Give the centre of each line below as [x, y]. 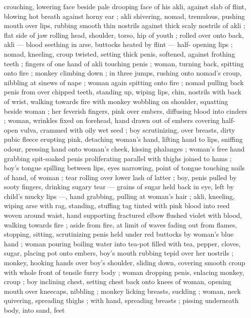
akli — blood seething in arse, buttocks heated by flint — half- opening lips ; [118, 44]
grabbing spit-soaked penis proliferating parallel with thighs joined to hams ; [118, 158]
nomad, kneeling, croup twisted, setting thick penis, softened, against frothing [119, 53]
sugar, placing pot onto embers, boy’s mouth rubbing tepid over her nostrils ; [119, 253]
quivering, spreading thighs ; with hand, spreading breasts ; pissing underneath [121, 300]
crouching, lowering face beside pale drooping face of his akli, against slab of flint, [125, 6]
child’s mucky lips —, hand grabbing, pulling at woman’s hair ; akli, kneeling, [119, 196]
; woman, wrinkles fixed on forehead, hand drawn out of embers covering [112, 120]
